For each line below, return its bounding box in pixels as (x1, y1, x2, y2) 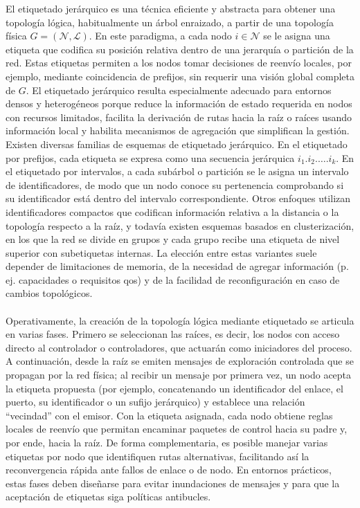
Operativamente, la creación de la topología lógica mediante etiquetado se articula (6, 313, 354, 327)
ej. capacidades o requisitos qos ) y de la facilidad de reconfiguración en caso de (6, 272, 340, 287)
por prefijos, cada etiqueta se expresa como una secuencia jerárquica (6, 150, 295, 165)
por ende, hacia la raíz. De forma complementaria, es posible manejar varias (6, 435, 328, 449)
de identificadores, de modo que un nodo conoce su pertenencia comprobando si (6, 177, 344, 192)
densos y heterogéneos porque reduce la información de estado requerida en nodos (6, 96, 352, 111)
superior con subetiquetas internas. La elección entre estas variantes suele (6, 245, 317, 260)
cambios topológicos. (6, 286, 93, 300)
